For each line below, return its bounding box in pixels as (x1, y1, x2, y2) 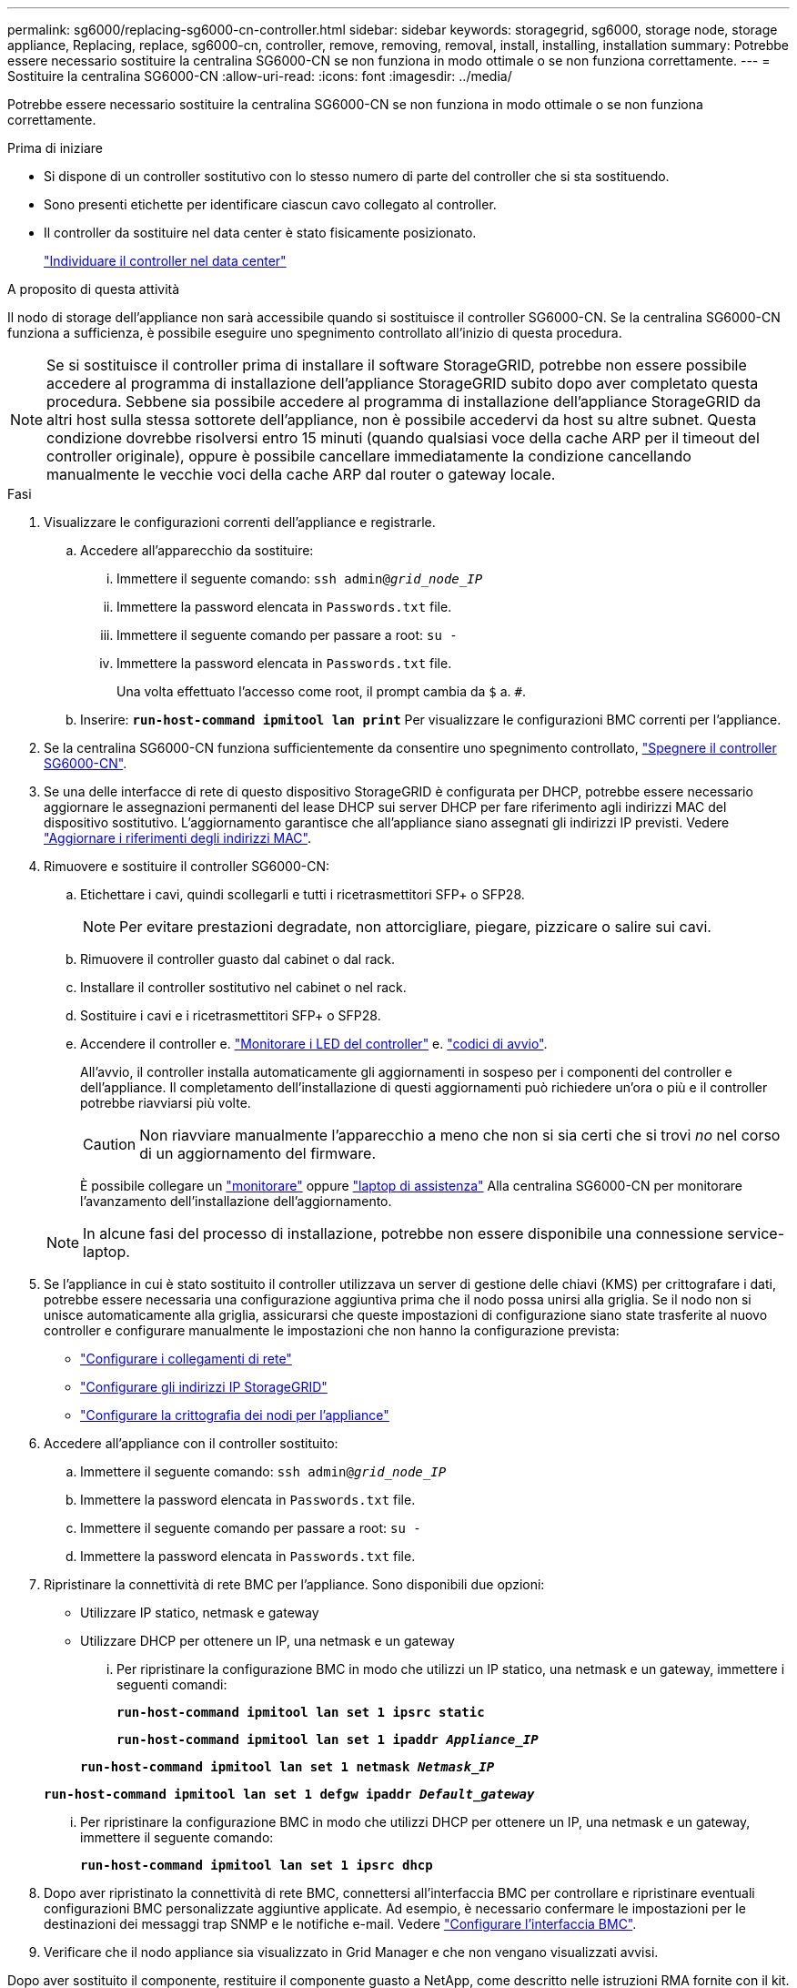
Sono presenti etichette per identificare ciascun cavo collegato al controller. (44, 197, 497, 212)
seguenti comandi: (116, 1677, 227, 1692)
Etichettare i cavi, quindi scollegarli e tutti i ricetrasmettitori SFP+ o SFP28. (80, 887, 525, 902)
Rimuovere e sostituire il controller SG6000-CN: (44, 858, 329, 874)
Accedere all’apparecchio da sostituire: (80, 543, 314, 558)
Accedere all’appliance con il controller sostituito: (44, 1435, 338, 1451)
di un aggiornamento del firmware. (139, 1144, 376, 1162)
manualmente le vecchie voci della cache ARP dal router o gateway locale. (46, 465, 556, 483)
